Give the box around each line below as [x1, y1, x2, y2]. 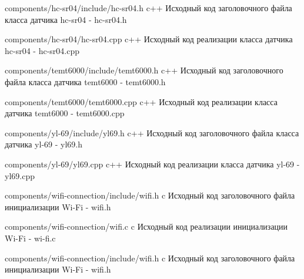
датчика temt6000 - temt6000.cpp [5, 107, 125, 119]
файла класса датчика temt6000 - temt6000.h [5, 75, 166, 88]
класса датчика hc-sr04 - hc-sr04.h [5, 13, 127, 25]
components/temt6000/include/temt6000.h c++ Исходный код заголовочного [5, 64, 283, 76]
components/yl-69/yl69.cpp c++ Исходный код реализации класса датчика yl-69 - [5, 157, 300, 170]
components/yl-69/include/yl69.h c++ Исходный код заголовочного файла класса [5, 126, 299, 139]
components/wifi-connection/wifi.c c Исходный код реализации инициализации [5, 220, 288, 233]
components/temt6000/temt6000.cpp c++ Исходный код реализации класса [5, 95, 278, 107]
